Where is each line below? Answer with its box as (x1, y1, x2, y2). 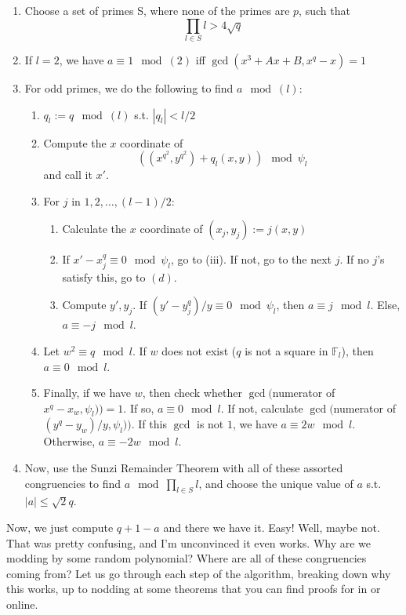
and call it (43, 166, 92, 183)
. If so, (123, 399, 154, 416)
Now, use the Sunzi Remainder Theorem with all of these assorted (24, 460, 343, 476)
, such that (299, 2, 350, 18)
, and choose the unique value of (198, 475, 353, 491)
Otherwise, (43, 433, 96, 449)
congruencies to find (24, 475, 121, 491)
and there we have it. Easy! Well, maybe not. (163, 519, 380, 536)
